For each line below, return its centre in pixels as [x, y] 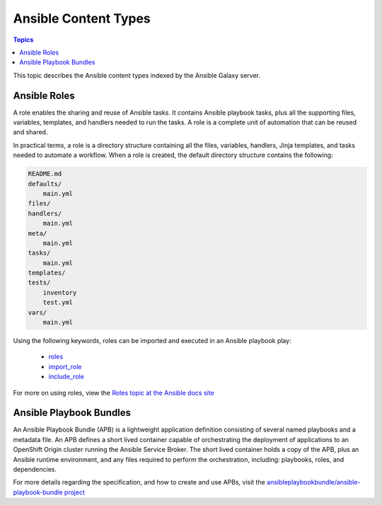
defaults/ [45, 184]
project [74, 492]
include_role [66, 377]
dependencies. [35, 470]
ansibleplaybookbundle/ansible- [313, 482]
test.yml [58, 303]
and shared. [30, 132]
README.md [45, 174]
